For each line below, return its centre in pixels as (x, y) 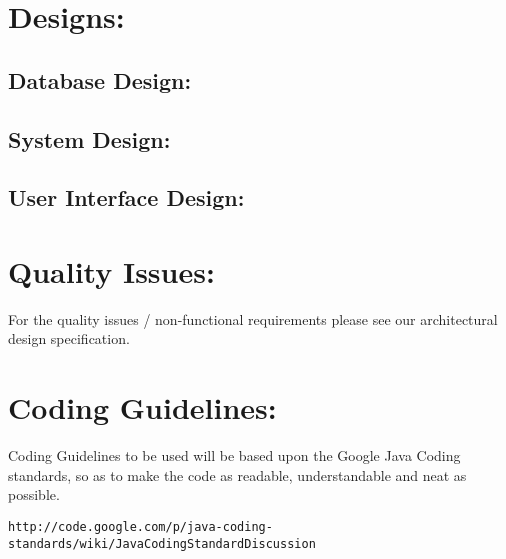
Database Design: (100, 79)
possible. (34, 494)
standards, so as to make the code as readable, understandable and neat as (237, 474)
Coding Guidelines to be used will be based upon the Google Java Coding (234, 455)
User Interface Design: (126, 197)
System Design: (89, 138)
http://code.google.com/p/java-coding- (140, 526)
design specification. (69, 338)
